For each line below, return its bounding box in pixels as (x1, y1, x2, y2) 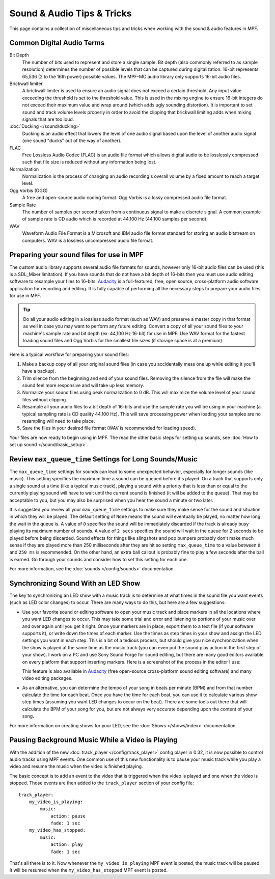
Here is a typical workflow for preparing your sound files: (9, 351, 129, 358)
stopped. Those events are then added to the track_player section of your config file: (9, 780, 194, 786)
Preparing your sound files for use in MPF (9, 251, 144, 259)
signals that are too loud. (22, 116, 74, 122)
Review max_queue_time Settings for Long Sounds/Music (9, 455, 198, 463)
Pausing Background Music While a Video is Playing (9, 736, 178, 745)
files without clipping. (22, 396, 67, 402)
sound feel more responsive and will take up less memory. (22, 382, 145, 388)
